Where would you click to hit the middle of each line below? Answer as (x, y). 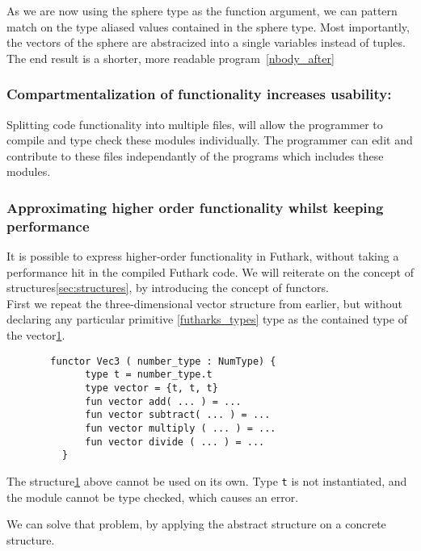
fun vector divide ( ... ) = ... (175, 442)
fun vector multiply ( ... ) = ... (181, 428)
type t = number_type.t (149, 375)
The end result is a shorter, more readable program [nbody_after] (171, 58)
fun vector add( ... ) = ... (163, 401)
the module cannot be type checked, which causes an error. (153, 497)
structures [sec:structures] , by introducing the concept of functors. (168, 288)
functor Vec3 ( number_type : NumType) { (163, 361)
